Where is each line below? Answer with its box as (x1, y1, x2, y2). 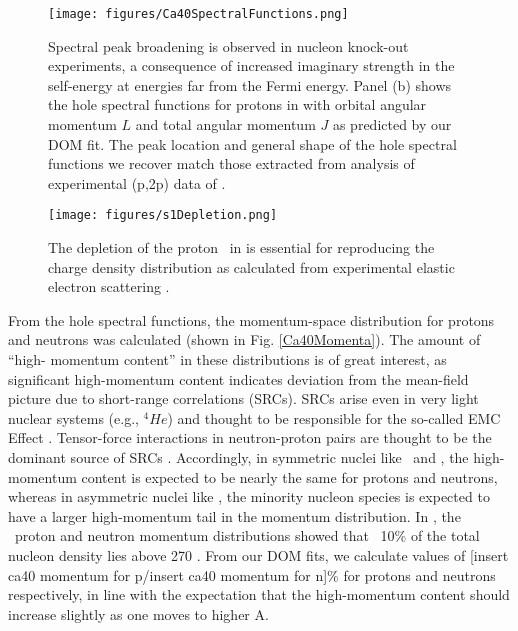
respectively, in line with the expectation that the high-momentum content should (8, 584, 510, 605)
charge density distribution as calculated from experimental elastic (48, 256, 455, 277)
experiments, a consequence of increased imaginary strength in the (48, 55, 455, 76)
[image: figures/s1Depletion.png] (48, 208, 278, 223)
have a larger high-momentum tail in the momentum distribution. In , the (8, 505, 461, 526)
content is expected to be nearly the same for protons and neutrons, (81, 466, 498, 487)
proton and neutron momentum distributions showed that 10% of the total (14, 525, 480, 546)
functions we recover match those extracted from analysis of (48, 153, 415, 174)
